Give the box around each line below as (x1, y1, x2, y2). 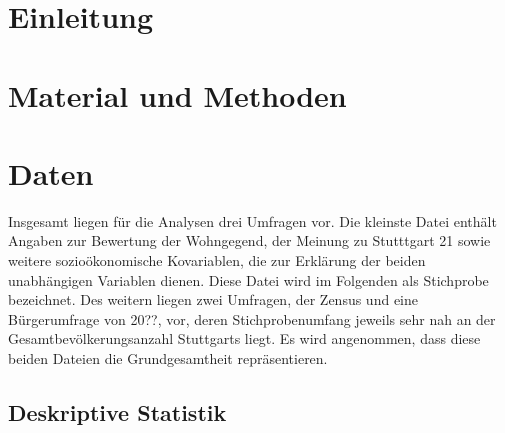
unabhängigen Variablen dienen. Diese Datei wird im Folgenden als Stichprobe (8, 269, 489, 290)
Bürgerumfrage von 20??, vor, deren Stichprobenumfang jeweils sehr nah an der (8, 308, 496, 329)
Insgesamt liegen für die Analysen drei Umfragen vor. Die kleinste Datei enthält (8, 210, 497, 231)
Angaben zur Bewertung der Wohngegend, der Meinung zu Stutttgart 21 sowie (8, 230, 491, 251)
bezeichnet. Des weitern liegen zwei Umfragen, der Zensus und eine (8, 289, 418, 310)
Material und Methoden (8, 74, 347, 115)
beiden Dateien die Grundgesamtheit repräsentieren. (8, 348, 328, 369)
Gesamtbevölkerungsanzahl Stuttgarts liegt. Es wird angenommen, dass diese (8, 328, 481, 349)
